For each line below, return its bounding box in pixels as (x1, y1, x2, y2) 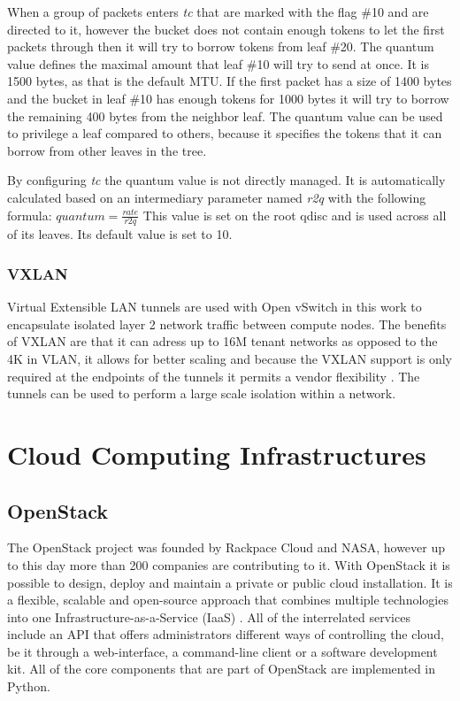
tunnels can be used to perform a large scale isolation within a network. (7, 384, 396, 403)
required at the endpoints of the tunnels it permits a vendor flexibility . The (7, 366, 420, 385)
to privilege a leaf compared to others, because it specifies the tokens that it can (7, 124, 442, 143)
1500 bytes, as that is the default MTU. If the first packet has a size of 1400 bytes (7, 72, 452, 90)
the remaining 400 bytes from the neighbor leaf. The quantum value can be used (7, 106, 443, 125)
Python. (7, 677, 50, 696)
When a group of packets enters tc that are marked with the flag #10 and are (7, 3, 429, 20)
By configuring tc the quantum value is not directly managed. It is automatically (7, 171, 446, 189)
